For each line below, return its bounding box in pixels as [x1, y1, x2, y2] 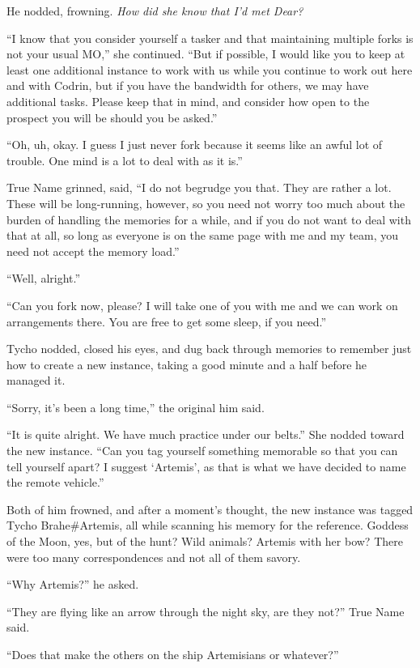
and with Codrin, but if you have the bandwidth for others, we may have [6, 77, 369, 94]
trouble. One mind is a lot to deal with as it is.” [6, 151, 243, 168]
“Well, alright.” [6, 270, 81, 287]
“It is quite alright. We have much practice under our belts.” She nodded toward [6, 426, 405, 443]
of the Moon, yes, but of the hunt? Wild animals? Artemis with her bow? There [6, 533, 403, 550]
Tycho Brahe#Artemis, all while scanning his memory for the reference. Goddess [6, 517, 409, 534]
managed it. [6, 372, 66, 389]
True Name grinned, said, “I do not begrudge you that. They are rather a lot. [6, 179, 392, 196]
